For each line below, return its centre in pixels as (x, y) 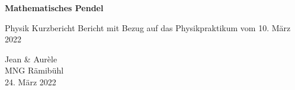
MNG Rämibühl (34, 70)
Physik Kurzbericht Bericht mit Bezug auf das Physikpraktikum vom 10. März (148, 27)
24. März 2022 (31, 81)
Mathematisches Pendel (54, 8)
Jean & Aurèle (31, 59)
